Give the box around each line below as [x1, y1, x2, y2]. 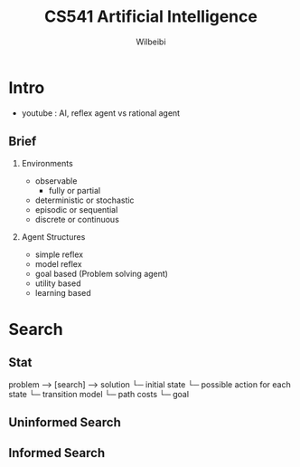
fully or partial [48, 185, 101, 195]
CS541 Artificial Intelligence [43, 6, 258, 27]
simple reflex [34, 249, 83, 260]
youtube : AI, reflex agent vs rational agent [21, 107, 181, 119]
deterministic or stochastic [34, 195, 135, 205]
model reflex [34, 258, 82, 269]
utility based [34, 278, 81, 289]
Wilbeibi [136, 36, 166, 47]
